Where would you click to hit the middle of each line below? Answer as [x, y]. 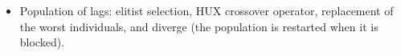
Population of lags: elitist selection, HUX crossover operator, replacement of [207, 10]
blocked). [42, 42]
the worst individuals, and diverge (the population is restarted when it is [199, 26]
